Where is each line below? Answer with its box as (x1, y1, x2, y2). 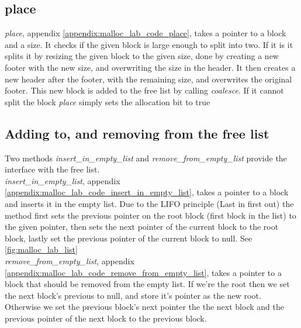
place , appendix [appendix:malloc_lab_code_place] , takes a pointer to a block (5, 27, 286, 39)
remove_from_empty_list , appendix (5, 254, 134, 267)
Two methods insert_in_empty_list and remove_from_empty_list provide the (5, 151, 287, 164)
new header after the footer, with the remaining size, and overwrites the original (5, 72, 292, 85)
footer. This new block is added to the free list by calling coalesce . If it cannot (5, 84, 284, 96)
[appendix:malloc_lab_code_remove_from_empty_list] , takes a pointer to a (5, 266, 282, 278)
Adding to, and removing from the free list (5, 124, 269, 142)
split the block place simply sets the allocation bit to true (5, 95, 210, 108)
